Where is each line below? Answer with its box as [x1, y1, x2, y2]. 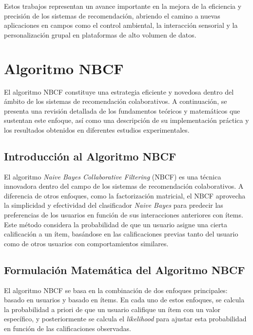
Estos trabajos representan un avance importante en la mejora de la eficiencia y [4, 1, 242, 11]
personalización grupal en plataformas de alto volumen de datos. [4, 29, 196, 39]
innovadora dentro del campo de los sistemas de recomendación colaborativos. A [4, 181, 244, 191]
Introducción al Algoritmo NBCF [4, 148, 176, 163]
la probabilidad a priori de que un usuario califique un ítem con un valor [4, 304, 221, 314]
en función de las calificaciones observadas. [4, 323, 131, 333]
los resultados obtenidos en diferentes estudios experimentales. [4, 124, 190, 135]
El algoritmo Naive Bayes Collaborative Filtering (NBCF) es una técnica [4, 171, 221, 181]
